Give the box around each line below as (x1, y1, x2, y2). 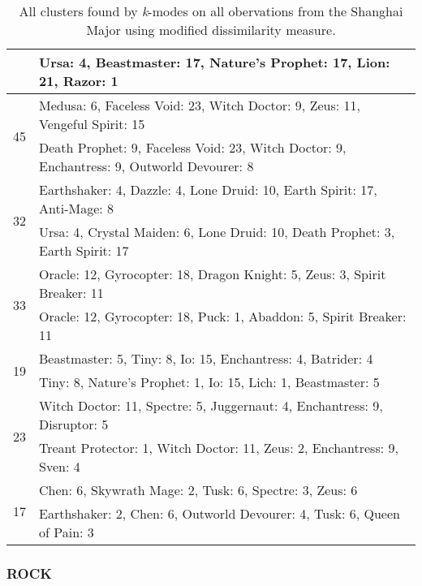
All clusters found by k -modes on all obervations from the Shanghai (19, 2, 403, 20)
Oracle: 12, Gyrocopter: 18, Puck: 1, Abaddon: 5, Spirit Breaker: (39, 307, 407, 325)
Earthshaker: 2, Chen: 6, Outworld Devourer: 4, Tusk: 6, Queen (39, 504, 400, 523)
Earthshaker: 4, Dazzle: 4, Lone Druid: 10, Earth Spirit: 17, (39, 180, 377, 199)
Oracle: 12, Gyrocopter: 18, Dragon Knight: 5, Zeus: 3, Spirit (39, 265, 386, 283)
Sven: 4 (39, 457, 80, 476)
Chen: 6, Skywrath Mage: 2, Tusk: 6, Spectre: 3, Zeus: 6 (39, 480, 358, 499)
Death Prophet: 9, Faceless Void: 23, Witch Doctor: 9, (39, 138, 347, 157)
